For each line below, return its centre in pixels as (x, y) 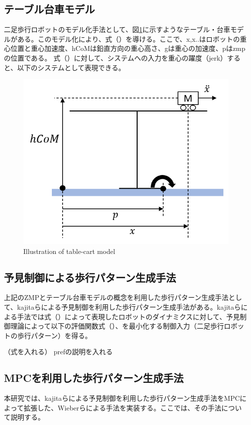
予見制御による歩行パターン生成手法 (90, 277)
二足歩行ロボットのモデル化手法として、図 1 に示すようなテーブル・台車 (117, 29)
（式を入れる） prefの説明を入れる (58, 352)
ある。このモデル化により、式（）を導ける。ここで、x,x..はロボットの (129, 39)
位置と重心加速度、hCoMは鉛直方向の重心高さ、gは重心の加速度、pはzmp (128, 48)
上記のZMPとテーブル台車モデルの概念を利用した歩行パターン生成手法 (116, 297)
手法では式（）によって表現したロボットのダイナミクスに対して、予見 (128, 316)
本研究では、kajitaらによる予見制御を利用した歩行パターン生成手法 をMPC (122, 398)
